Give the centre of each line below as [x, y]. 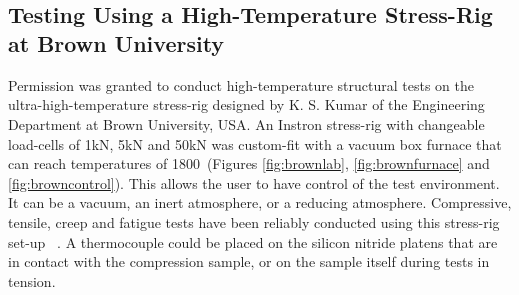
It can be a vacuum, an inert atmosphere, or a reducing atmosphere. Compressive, [260, 202]
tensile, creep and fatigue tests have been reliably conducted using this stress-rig [254, 221]
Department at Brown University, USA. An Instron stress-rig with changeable [246, 123]
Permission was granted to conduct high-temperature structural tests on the [241, 84]
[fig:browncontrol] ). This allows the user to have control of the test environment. [254, 182]
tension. [32, 280]
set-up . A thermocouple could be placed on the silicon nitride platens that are [253, 241]
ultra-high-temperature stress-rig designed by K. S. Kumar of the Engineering [246, 104]
